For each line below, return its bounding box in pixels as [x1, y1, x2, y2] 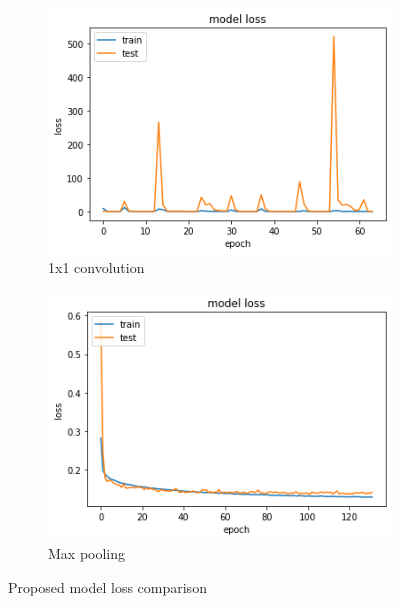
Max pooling [48, 543, 126, 564]
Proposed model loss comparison [8, 576, 207, 597]
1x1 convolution [48, 257, 145, 278]
